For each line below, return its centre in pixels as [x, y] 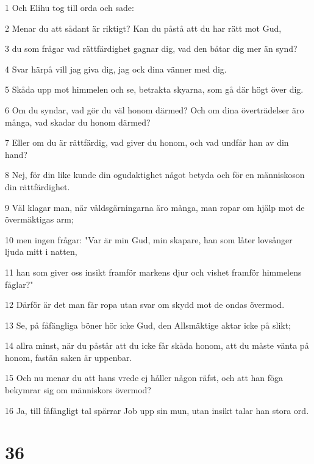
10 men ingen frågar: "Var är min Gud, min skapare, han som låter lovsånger [149, 239]
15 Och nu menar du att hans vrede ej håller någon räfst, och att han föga [144, 378]
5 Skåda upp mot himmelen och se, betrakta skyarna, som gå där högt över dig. [154, 89]
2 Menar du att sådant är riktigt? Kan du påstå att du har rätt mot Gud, [143, 28]
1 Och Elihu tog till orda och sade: [70, 7]
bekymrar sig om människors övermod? [78, 390]
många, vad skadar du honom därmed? [78, 122]
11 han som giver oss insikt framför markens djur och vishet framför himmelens [153, 272]
